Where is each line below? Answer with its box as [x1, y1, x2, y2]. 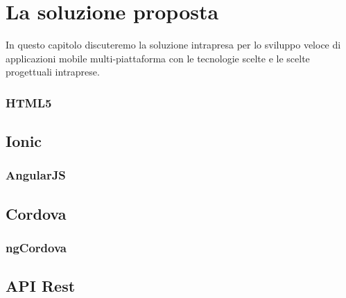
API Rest [6, 275, 76, 297]
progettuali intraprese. [6, 64, 100, 79]
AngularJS [6, 166, 66, 184]
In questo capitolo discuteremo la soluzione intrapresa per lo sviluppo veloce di [6, 37, 341, 52]
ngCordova [6, 239, 67, 256]
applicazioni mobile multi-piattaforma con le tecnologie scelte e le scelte [6, 51, 310, 65]
